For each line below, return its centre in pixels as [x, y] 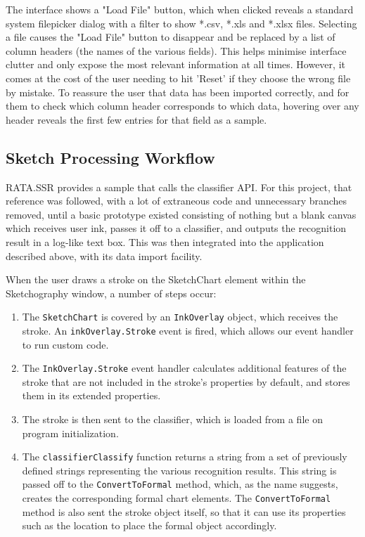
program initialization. [70, 433]
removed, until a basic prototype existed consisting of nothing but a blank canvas [181, 214]
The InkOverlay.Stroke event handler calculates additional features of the [184, 368]
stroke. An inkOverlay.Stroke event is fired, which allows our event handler [188, 330]
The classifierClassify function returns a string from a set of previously [185, 457]
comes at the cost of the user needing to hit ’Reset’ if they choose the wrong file [178, 78]
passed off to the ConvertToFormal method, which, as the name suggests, [180, 484]
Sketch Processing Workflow [110, 157]
